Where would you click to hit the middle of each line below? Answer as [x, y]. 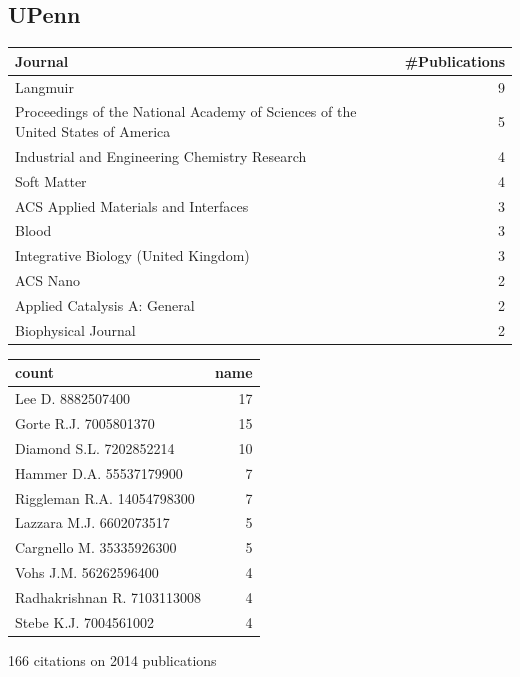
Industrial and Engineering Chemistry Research [161, 155]
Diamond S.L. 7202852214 [95, 447]
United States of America [93, 130]
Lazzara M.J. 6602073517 [92, 522]
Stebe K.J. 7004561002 [85, 621]
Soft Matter [51, 180]
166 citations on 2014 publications [112, 659]
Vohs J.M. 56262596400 [87, 572]
